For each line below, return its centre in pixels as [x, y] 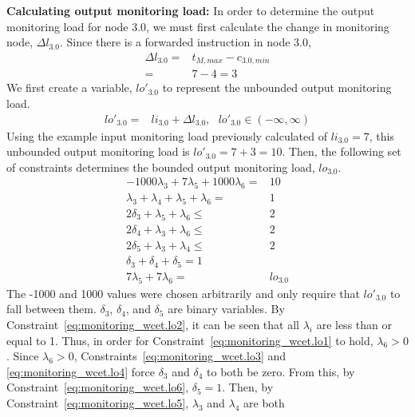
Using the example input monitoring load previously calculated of [167, 135]
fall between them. [51, 309]
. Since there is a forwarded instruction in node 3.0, [185, 42]
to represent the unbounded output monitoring [277, 87]
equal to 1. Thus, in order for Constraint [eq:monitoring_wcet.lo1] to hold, [190, 340]
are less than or [354, 324]
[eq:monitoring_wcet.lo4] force [81, 371]
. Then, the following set [342, 151]
